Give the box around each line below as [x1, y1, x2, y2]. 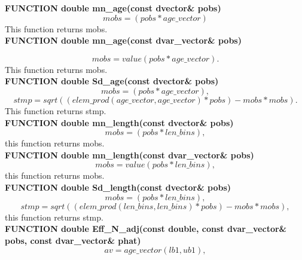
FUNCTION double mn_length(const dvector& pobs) [5, 116, 234, 129]
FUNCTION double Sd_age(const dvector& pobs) [5, 75, 219, 87]
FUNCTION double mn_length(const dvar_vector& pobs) [5, 148, 254, 161]
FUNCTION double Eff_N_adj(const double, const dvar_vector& [5, 222, 287, 235]
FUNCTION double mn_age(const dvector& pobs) [5, 2, 221, 14]
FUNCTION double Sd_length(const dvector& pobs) [5, 181, 231, 193]
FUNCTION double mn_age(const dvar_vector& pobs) [5, 34, 242, 47]
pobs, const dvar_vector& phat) [5, 234, 141, 246]
